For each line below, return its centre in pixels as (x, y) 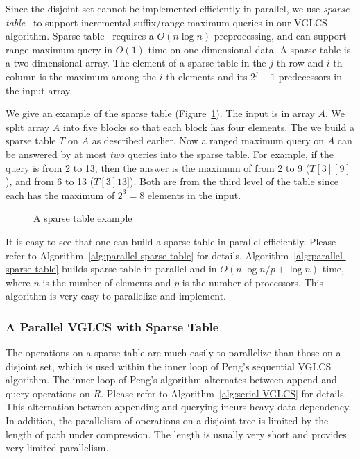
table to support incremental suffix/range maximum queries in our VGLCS (166, 22)
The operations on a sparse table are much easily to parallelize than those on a (173, 353)
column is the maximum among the (81, 76)
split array (28, 127)
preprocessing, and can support (280, 36)
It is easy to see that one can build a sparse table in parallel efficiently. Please (171, 241)
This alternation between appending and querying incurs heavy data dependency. (179, 407)
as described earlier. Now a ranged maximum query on (208, 140)
